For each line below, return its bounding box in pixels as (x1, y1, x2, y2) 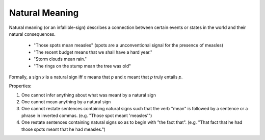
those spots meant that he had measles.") (21, 126, 106, 132)
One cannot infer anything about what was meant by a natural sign (21, 92, 156, 98)
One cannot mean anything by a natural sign (21, 99, 111, 105)
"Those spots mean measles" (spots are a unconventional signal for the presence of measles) (33, 42, 223, 48)
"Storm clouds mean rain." (33, 56, 87, 62)
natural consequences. (9, 31, 56, 37)
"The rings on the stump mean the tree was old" (33, 63, 131, 69)
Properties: (9, 83, 32, 89)
